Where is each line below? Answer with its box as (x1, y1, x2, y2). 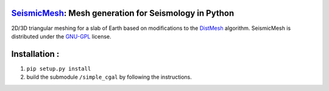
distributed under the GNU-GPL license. (11, 32, 112, 40)
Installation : (11, 49, 60, 59)
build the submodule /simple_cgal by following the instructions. (26, 73, 192, 81)
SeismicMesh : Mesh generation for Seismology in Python (11, 8, 235, 18)
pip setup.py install (26, 65, 91, 72)
